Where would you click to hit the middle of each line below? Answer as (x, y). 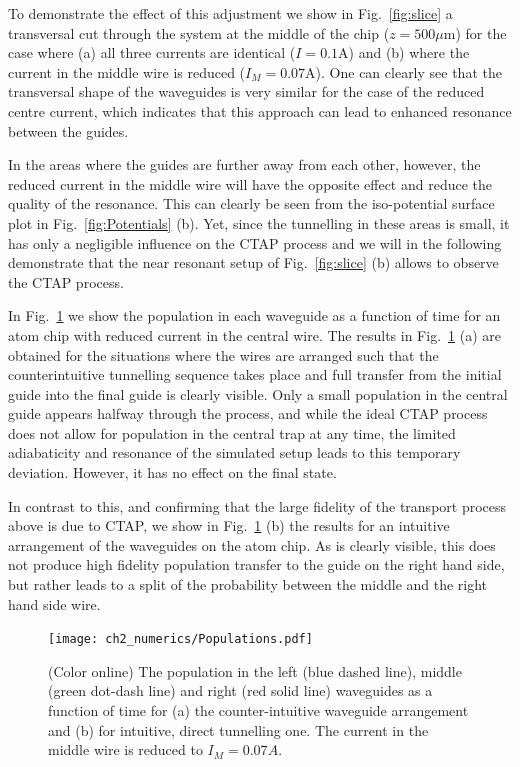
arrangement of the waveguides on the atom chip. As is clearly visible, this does (252, 544)
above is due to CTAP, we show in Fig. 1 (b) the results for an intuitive (229, 525)
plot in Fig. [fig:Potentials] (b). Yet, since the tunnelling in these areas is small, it (259, 222)
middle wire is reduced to (125, 749)
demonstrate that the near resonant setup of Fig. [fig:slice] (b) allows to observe (253, 262)
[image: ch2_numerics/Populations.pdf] (180, 639)
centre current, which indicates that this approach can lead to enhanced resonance (260, 110)
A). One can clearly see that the (403, 71)
